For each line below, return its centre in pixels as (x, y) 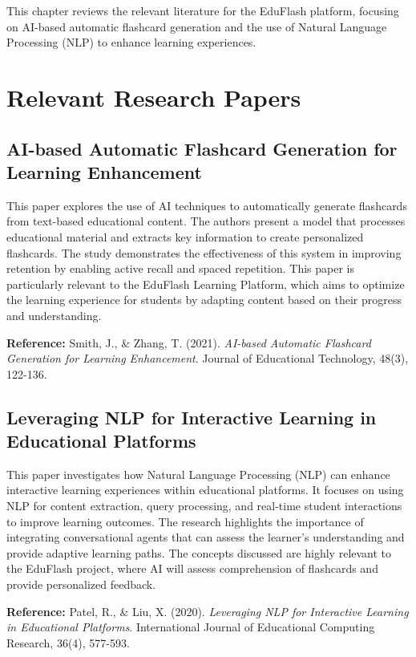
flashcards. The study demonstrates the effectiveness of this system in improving (204, 252)
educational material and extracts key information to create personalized (185, 236)
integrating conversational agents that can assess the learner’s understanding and (206, 537)
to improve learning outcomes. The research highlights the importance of (185, 521)
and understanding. (54, 315)
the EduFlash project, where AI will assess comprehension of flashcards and (192, 568)
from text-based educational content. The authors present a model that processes (206, 221)
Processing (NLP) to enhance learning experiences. (131, 42)
